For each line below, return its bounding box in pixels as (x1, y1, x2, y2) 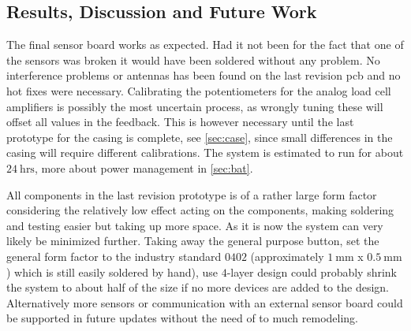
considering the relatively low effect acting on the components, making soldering (6, 202, 394, 218)
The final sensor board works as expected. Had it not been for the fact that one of (6, 36, 404, 53)
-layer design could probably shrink (226, 263, 398, 280)
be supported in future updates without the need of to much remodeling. (6, 310, 358, 326)
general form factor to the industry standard (6, 247, 222, 264)
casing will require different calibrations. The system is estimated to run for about (6, 144, 404, 161)
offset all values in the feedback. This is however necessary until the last (6, 113, 354, 130)
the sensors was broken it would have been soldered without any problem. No (6, 51, 380, 68)
